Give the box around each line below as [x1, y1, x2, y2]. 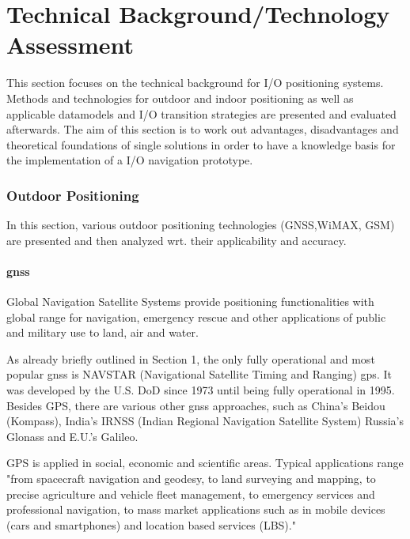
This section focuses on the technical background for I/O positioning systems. [6, 74, 384, 91]
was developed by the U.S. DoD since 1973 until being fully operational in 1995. [6, 382, 395, 398]
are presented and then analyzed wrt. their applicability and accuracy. [6, 232, 347, 248]
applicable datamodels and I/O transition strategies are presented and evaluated [6, 105, 397, 122]
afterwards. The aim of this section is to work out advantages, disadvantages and [6, 121, 399, 138]
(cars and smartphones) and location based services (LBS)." [6, 516, 296, 533]
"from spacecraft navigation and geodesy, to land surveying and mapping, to [6, 470, 376, 487]
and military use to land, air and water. [6, 324, 199, 341]
